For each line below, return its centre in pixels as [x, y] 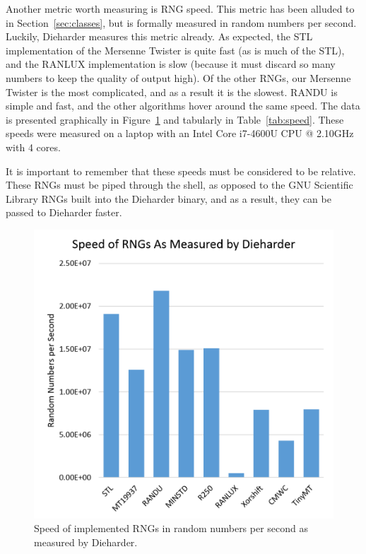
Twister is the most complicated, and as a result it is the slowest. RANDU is [172, 92]
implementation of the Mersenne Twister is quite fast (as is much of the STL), [175, 50]
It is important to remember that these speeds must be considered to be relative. [181, 171]
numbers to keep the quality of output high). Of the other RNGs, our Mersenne [178, 77]
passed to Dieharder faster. [64, 212]
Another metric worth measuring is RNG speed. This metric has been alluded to [180, 8]
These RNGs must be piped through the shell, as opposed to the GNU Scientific [179, 185]
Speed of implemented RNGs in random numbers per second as [171, 528]
